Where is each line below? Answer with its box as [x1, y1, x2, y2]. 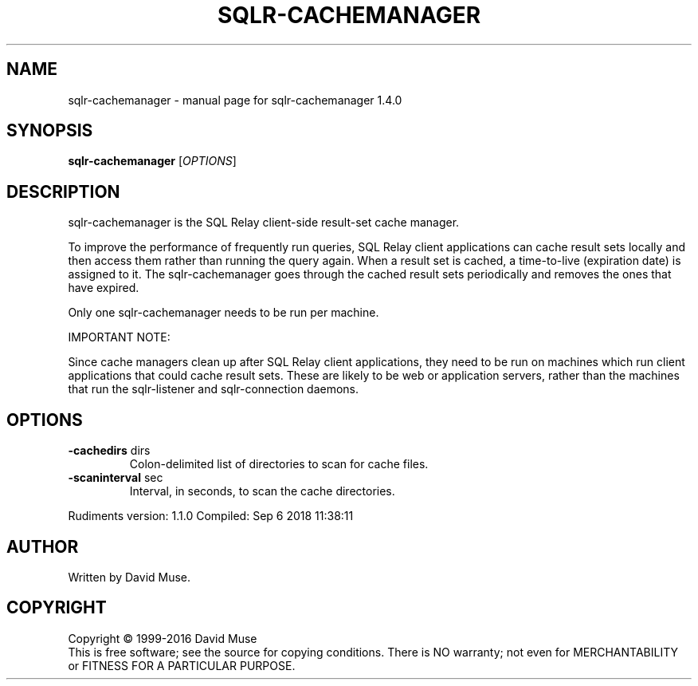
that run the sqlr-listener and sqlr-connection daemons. [68, 382, 359, 396]
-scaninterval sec [68, 471, 163, 485]
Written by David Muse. [68, 570, 191, 584]
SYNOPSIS [6, 120, 93, 141]
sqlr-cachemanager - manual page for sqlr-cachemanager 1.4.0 [68, 93, 402, 107]
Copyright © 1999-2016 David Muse [68, 631, 257, 645]
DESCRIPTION [6, 181, 120, 202]
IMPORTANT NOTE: [68, 330, 171, 345]
